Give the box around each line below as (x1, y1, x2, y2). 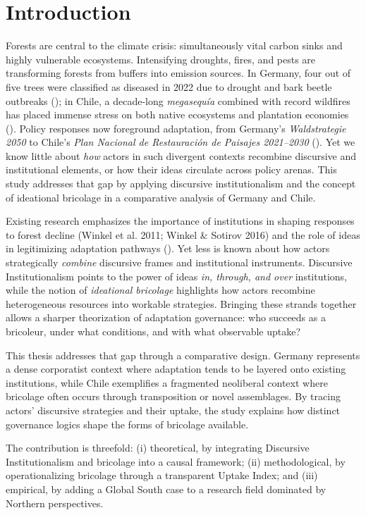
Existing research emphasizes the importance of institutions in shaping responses (6, 213, 355, 228)
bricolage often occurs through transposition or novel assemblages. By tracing (6, 389, 341, 404)
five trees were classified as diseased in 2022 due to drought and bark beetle (6, 79, 332, 94)
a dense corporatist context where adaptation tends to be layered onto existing (6, 361, 346, 376)
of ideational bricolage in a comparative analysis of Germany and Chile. (6, 190, 316, 204)
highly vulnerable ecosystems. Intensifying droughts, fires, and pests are (6, 51, 316, 66)
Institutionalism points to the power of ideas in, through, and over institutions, (6, 268, 347, 283)
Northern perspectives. (6, 495, 104, 510)
